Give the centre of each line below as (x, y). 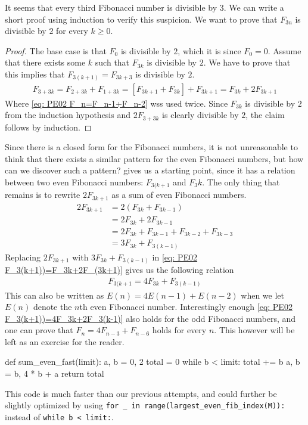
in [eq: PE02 (175, 257)
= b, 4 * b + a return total (55, 373)
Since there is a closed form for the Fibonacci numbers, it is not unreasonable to (151, 147)
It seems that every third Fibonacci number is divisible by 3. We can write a (144, 7)
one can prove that (39, 330)
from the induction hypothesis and (68, 115)
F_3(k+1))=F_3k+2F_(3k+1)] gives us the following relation (119, 270)
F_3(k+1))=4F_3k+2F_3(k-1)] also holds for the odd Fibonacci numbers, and (150, 318)
